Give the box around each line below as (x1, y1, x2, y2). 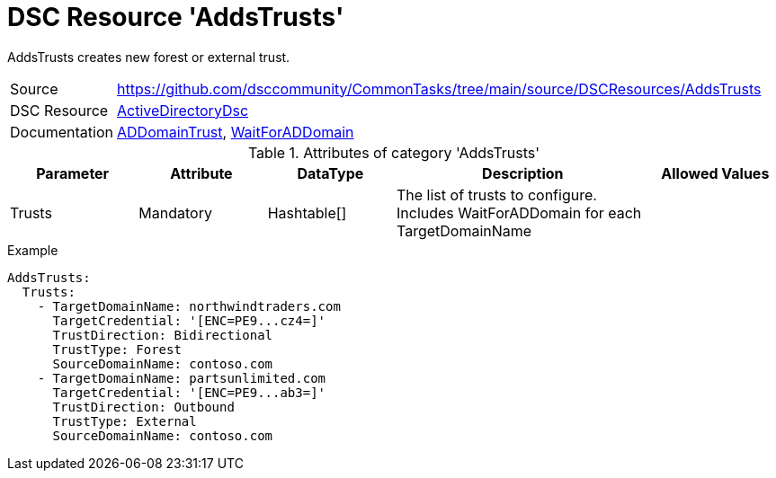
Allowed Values (661, 164, 770, 182)
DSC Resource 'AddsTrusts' (7, 2, 344, 32)
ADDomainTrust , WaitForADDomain (117, 122, 354, 141)
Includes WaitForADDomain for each (396, 203, 642, 222)
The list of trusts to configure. (396, 185, 597, 204)
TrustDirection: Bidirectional (52, 327, 273, 342)
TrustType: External (52, 413, 197, 429)
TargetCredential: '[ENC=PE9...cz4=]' (52, 313, 326, 328)
